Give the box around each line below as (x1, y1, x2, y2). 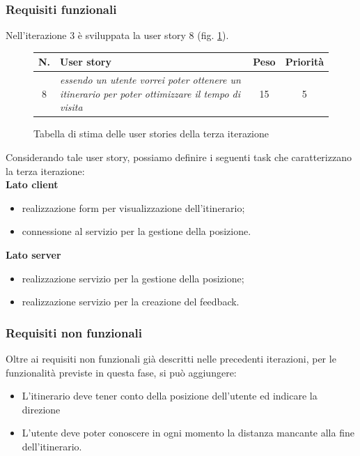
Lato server (6, 248, 61, 261)
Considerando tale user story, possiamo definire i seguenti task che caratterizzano (6, 150, 352, 165)
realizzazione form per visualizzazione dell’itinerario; (22, 200, 245, 215)
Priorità (285, 54, 324, 69)
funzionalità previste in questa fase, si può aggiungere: (6, 365, 237, 379)
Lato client (6, 177, 58, 192)
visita (60, 100, 83, 114)
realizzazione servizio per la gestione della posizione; (22, 271, 244, 285)
